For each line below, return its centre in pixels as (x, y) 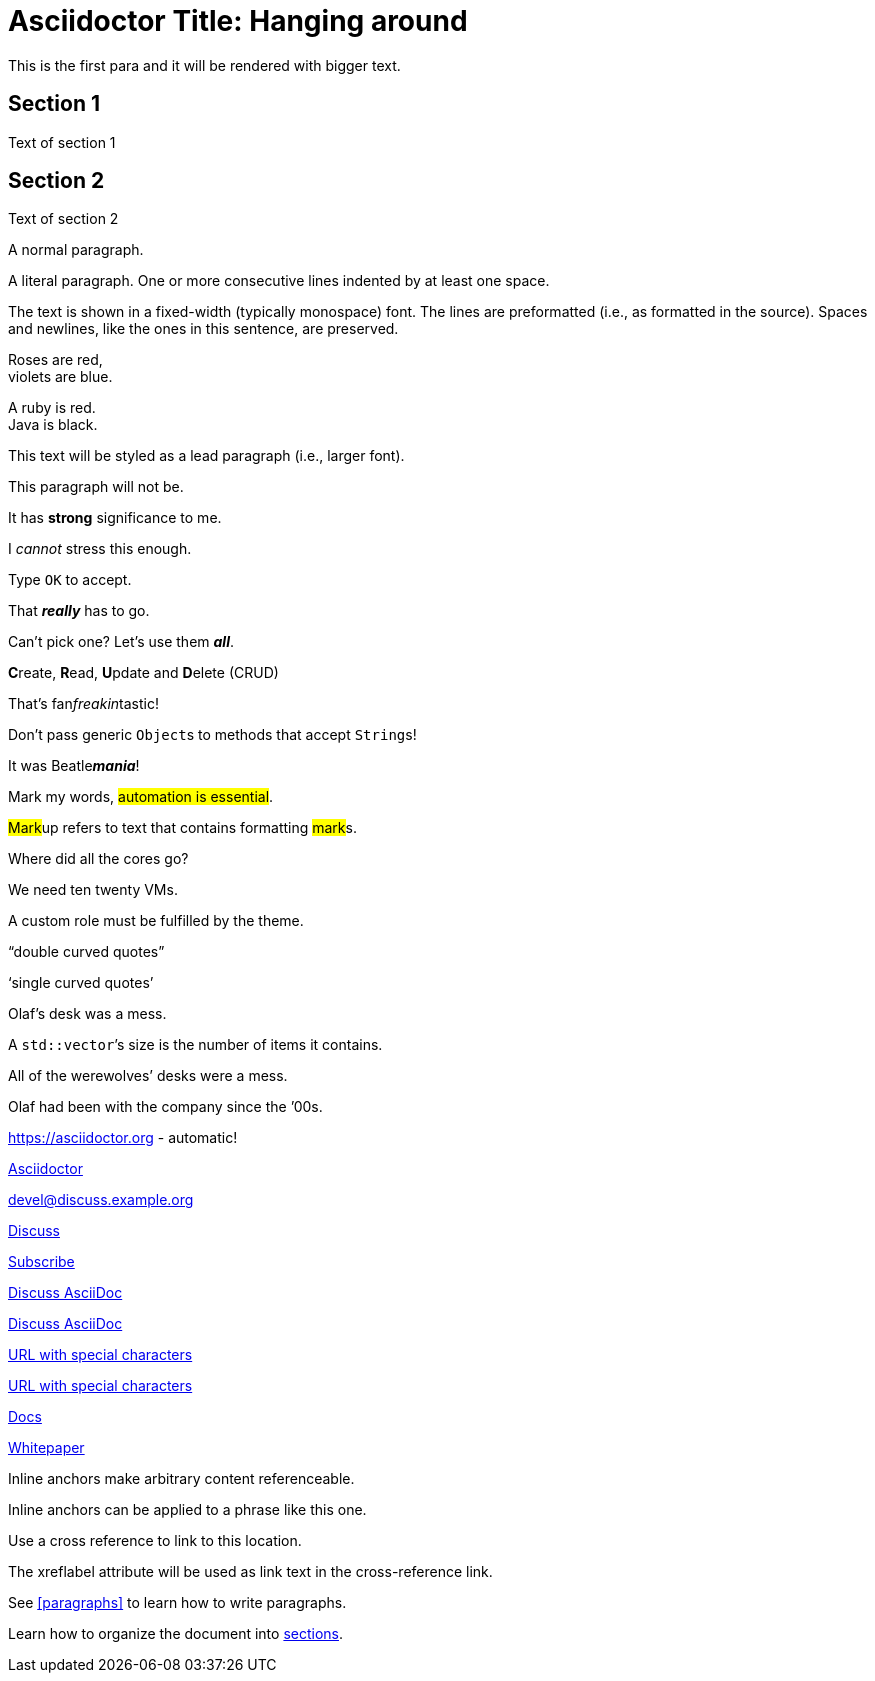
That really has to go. (79, 611)
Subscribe (41, 1262)
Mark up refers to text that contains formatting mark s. (182, 828)
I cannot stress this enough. (100, 549)
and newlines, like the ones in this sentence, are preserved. (203, 329)
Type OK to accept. (70, 580)
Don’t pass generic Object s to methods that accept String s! (212, 735)
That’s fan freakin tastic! (83, 704)
